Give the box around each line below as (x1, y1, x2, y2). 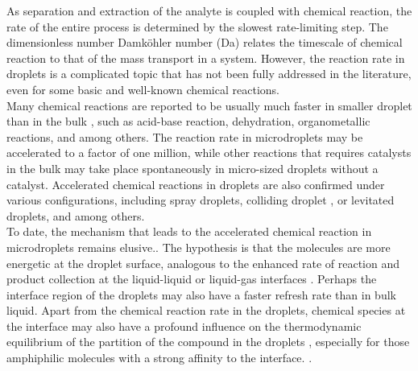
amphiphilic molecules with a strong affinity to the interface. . (6, 349, 312, 366)
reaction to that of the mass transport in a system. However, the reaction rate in (6, 49, 405, 66)
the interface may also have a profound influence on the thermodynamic (6, 317, 362, 334)
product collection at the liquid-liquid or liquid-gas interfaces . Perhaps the (6, 270, 377, 287)
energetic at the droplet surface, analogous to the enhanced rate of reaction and (6, 254, 400, 271)
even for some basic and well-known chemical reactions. (6, 80, 279, 97)
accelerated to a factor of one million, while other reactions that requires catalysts (6, 144, 412, 161)
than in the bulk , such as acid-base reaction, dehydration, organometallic (6, 113, 370, 130)
